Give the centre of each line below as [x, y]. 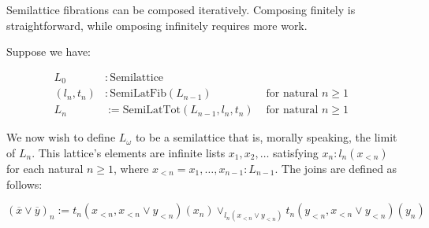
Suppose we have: [49, 51]
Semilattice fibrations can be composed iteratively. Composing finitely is [181, 9]
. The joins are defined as [336, 168]
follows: [24, 184]
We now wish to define [61, 137]
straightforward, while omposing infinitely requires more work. [157, 25]
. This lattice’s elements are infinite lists [129, 152]
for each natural [45, 168]
